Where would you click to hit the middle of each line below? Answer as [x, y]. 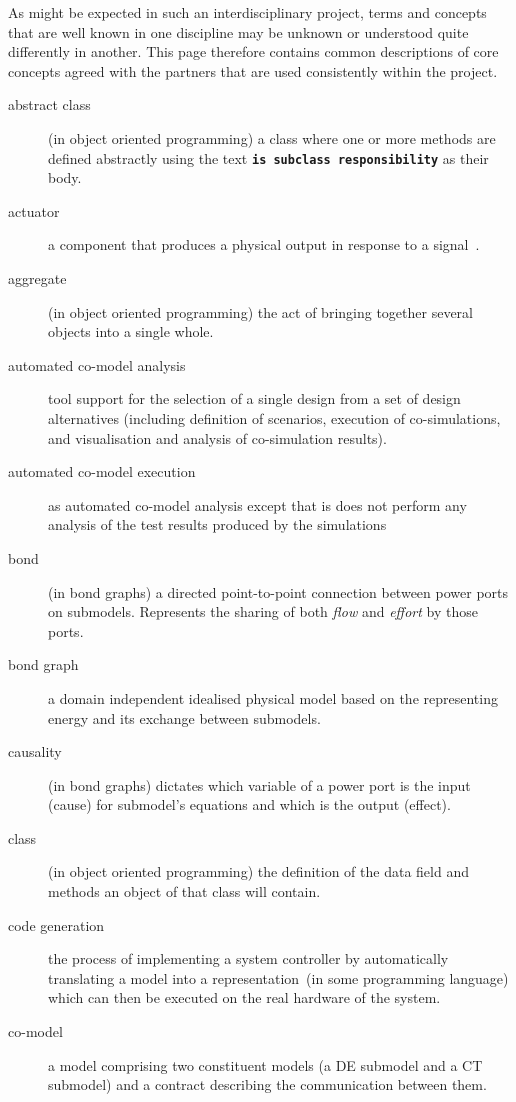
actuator [34, 210]
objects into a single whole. [131, 331]
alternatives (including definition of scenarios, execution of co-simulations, [274, 417]
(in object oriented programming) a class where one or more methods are [272, 137]
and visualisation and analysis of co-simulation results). [217, 437]
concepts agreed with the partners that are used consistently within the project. [253, 70]
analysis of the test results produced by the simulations [217, 524]
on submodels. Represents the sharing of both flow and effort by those [263, 611]
